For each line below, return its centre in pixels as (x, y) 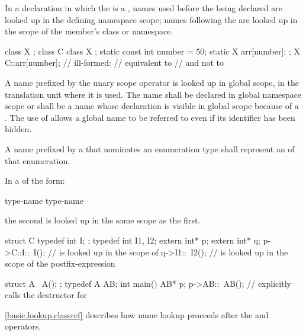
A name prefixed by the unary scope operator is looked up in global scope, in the (152, 82)
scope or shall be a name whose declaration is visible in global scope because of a (152, 106)
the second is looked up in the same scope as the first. (103, 220)
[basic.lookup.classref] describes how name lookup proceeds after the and (137, 314)
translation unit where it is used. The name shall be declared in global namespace (153, 94)
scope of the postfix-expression (60, 263)
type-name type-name (44, 200)
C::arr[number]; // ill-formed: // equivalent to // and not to (115, 63)
